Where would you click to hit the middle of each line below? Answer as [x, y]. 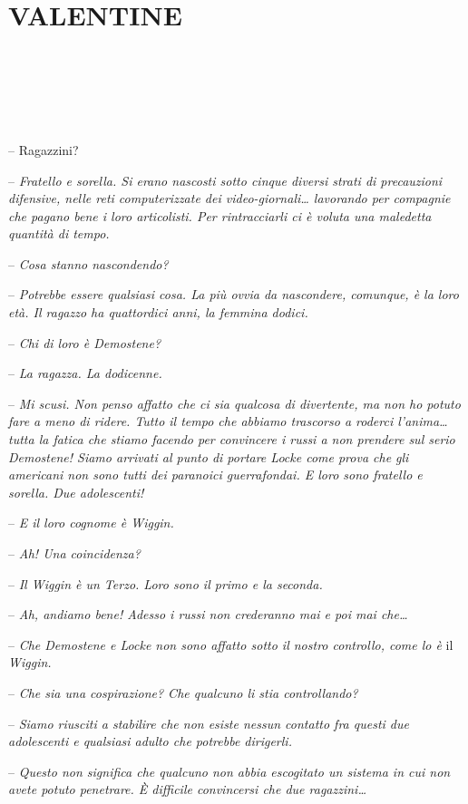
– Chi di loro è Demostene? [85, 342]
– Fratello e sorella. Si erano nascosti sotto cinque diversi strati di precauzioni [225, 180]
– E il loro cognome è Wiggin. [91, 523]
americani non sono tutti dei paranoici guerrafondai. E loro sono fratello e [215, 475]
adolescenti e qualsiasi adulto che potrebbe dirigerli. [150, 741]
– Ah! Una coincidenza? [74, 553]
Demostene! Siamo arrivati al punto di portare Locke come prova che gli [209, 456]
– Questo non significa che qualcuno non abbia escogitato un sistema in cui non [229, 771]
